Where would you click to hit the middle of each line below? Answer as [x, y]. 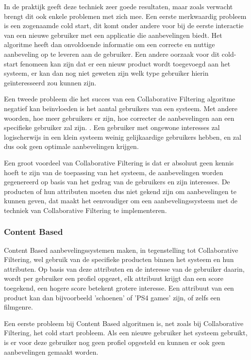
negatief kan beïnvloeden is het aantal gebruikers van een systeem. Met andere [121, 108]
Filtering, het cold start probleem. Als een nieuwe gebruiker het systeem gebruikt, [126, 333]
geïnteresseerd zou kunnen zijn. [50, 82]
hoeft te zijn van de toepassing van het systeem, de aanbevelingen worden [114, 172]
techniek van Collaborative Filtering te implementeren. [85, 210]
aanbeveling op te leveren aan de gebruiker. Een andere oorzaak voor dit [112, 54]
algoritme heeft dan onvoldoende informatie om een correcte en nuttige [109, 44]
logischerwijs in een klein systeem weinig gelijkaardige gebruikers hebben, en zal [123, 137]
